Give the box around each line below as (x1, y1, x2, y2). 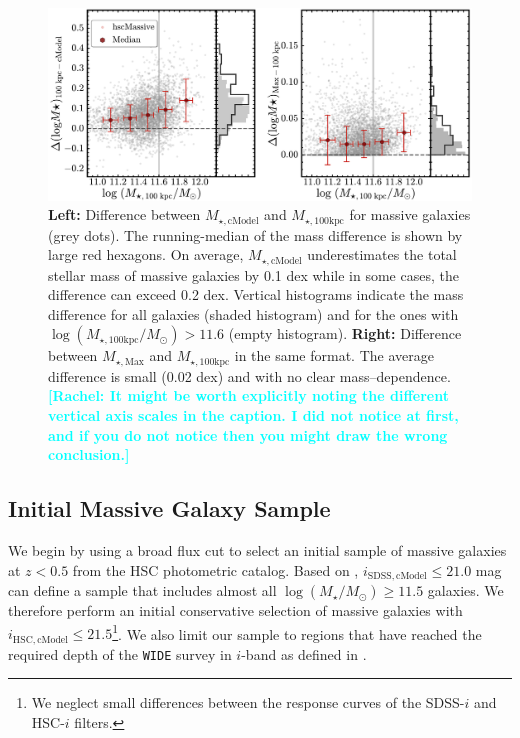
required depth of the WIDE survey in (8, 643, 232, 664)
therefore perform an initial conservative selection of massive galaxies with (8, 600, 463, 621)
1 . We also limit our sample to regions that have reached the (112, 620, 482, 644)
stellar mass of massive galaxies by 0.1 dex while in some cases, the (48, 264, 459, 285)
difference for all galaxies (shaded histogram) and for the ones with (48, 303, 459, 324)
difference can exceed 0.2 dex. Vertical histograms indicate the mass (48, 284, 464, 305)
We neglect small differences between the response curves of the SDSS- (31, 692, 465, 713)
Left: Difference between (48, 204, 201, 225)
